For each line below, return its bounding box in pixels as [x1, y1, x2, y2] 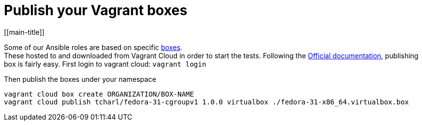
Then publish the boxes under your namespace [4, 75, 156, 83]
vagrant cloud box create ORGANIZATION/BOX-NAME [4, 90, 194, 98]
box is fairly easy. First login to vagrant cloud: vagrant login [4, 59, 206, 68]
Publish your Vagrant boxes [4, 2, 188, 19]
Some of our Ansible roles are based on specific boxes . [4, 43, 183, 51]
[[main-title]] [4, 27, 45, 36]
